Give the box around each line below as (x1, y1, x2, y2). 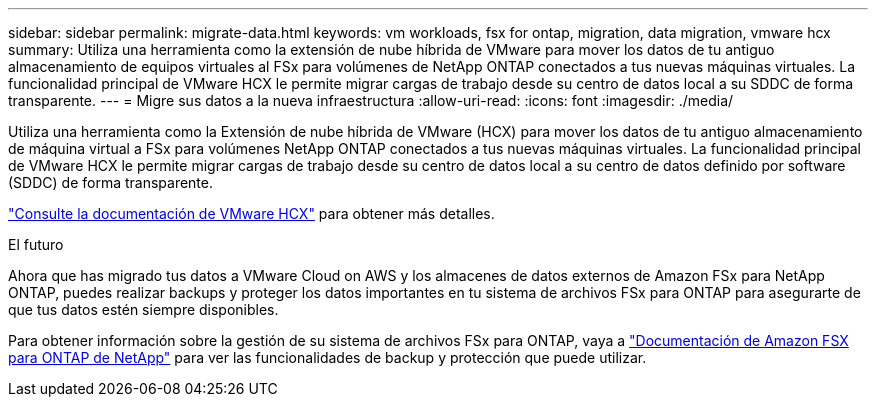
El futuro (8, 236, 64, 253)
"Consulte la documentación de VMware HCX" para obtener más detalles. (8, 205, 495, 222)
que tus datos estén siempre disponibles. (8, 301, 279, 318)
